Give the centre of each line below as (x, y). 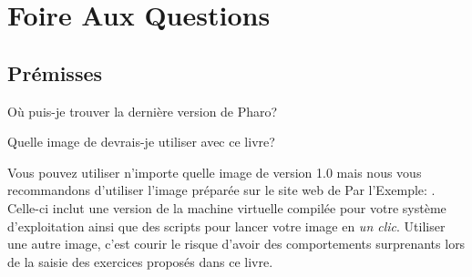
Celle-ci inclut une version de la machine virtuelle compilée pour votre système (227, 207)
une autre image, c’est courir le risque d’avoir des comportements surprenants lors (236, 244)
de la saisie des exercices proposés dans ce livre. (140, 261)
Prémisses (55, 72)
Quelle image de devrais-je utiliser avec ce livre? (141, 142)
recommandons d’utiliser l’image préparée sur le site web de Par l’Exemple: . (221, 190)
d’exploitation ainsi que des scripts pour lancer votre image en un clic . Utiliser (226, 226)
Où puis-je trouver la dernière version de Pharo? (143, 111)
